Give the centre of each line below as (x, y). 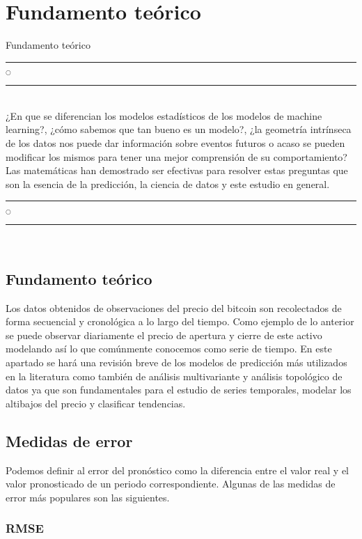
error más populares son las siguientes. (88, 497)
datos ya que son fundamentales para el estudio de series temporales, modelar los (179, 390)
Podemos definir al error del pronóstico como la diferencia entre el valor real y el (178, 470)
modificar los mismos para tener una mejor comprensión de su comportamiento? (176, 156)
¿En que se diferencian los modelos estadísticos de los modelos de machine (164, 115)
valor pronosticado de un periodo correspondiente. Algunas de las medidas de (171, 484)
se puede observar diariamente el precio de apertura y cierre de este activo (164, 335)
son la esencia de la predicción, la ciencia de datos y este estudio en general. (168, 183)
